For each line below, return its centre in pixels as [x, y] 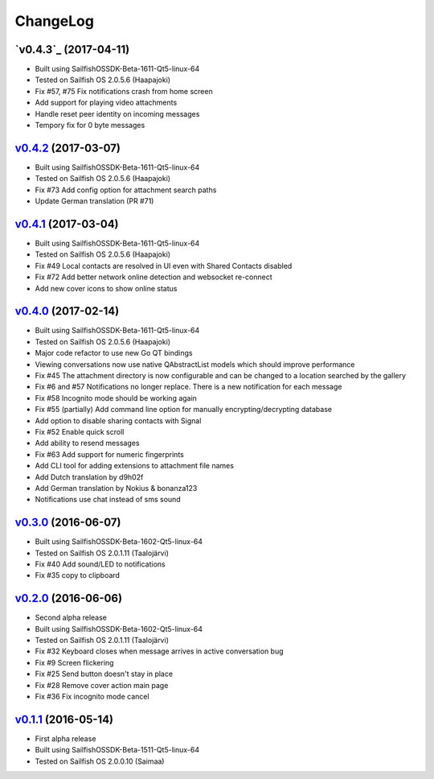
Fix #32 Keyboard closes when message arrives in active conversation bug [160, 651]
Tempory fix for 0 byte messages [90, 126]
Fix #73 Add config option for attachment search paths [126, 190]
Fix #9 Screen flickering [74, 662]
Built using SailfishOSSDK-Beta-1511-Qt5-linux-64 [117, 750]
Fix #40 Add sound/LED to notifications [100, 564]
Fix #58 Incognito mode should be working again [116, 398]
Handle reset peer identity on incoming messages [117, 113]
